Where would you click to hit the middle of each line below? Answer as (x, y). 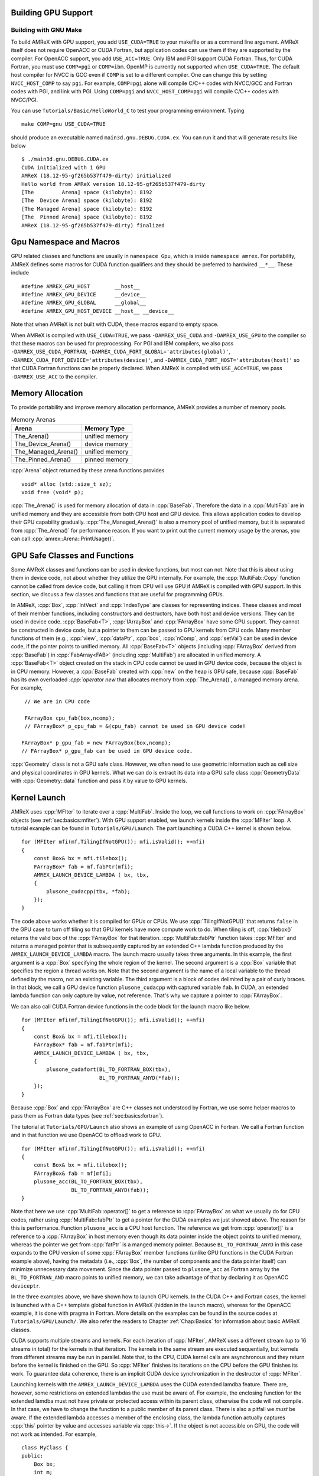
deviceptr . (26, 1286)
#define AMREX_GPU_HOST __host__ (81, 286)
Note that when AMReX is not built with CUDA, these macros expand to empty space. (115, 324)
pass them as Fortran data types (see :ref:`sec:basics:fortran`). (87, 1116)
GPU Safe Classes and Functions (72, 555)
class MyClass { (45, 1447)
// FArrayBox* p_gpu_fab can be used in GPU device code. (107, 751)
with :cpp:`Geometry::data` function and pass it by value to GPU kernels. (99, 781)
